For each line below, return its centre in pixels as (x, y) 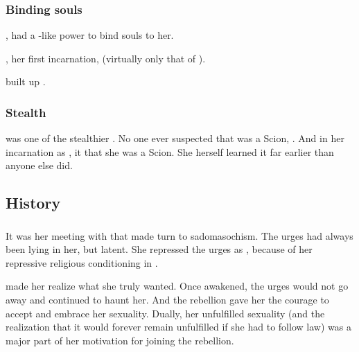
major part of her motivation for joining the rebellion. (120, 340)
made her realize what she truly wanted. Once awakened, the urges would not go (177, 286)
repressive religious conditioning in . (82, 262)
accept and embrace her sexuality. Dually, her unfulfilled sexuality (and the (165, 313)
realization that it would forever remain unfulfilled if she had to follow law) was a (178, 327)
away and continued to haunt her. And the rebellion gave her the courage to (167, 300)
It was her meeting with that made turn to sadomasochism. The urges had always (179, 235)
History (33, 203)
